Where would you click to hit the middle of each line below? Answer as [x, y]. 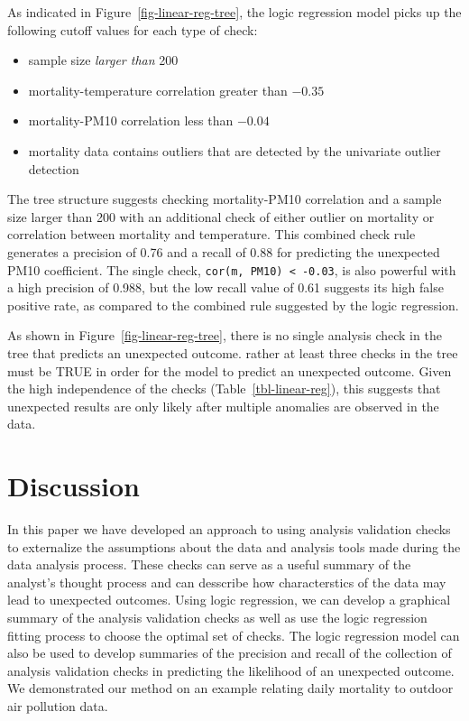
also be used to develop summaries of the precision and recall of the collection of [230, 653]
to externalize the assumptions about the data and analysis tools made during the [234, 546]
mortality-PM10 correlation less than [131, 120]
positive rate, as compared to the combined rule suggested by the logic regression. [233, 305]
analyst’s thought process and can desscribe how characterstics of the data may [227, 582]
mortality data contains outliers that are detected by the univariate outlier [234, 150]
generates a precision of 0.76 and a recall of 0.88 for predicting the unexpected [224, 251]
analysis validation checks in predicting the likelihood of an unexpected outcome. [231, 670]
